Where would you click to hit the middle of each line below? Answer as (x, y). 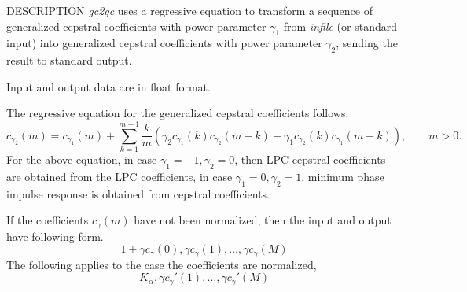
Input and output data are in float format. (108, 86)
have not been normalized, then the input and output (263, 220)
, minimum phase (343, 176)
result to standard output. (69, 60)
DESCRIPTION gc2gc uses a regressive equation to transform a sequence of (189, 10)
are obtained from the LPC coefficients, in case (120, 176)
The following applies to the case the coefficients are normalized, (162, 264)
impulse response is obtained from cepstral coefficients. (138, 193)
